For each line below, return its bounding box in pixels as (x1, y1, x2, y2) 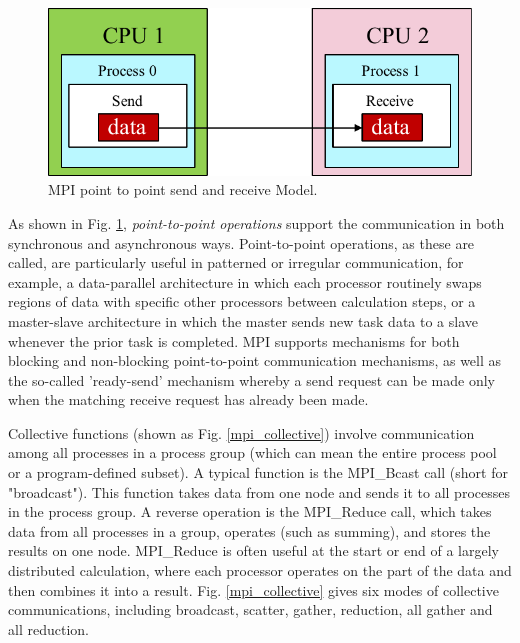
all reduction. (8, 618, 89, 639)
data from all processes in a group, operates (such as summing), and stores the (8, 520, 491, 541)
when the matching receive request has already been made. (8, 389, 369, 410)
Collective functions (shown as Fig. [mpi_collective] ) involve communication (8, 422, 475, 443)
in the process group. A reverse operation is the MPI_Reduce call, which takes (8, 501, 492, 522)
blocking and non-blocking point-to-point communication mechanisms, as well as (8, 350, 502, 371)
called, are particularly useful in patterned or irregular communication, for (8, 252, 464, 273)
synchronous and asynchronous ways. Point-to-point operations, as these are (8, 232, 475, 253)
